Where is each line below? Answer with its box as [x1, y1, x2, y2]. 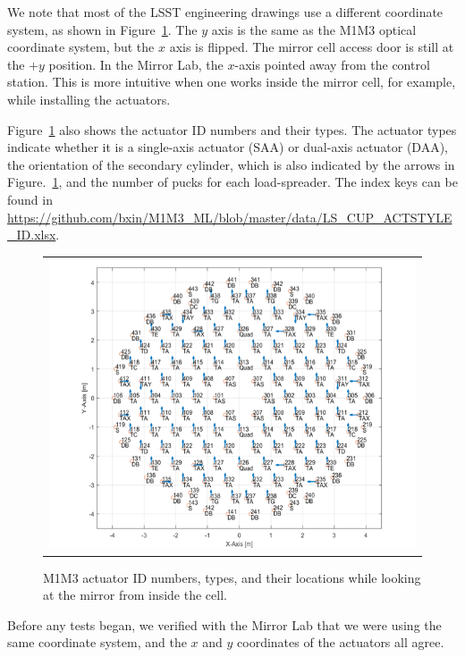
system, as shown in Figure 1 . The [7, 20, 198, 38]
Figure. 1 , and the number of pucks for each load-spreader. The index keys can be [7, 173, 458, 191]
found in [7, 190, 53, 208]
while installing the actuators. [7, 89, 171, 108]
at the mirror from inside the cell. [43, 585, 227, 604]
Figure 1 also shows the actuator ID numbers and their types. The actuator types [7, 120, 457, 139]
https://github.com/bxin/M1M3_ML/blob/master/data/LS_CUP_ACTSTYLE [7, 207, 452, 226]
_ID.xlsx [7, 225, 56, 244]
